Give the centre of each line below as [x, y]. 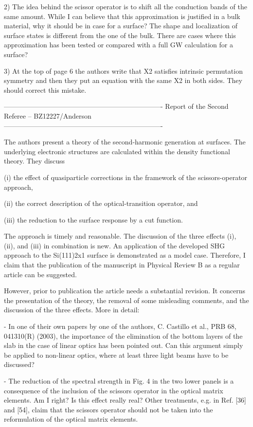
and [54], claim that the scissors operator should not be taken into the [108, 409]
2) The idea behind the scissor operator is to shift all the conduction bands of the [126, 6]
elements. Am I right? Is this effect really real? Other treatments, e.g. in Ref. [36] [125, 400]
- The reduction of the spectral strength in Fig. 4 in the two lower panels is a [119, 381]
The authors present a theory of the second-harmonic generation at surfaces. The [125, 142]
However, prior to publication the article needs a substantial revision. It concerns [125, 291]
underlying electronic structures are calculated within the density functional [117, 151]
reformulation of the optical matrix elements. [71, 419]
